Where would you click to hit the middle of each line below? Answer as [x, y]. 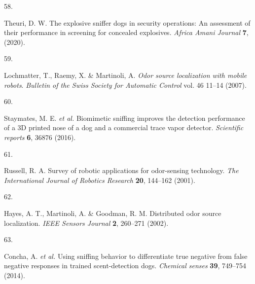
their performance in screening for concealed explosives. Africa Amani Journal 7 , [126, 32]
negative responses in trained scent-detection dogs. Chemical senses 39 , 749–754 [125, 266]
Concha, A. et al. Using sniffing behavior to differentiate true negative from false [126, 256]
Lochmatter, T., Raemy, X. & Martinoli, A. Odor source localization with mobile [126, 75]
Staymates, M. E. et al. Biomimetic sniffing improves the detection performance [125, 118]
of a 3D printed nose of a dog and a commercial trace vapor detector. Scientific [124, 127]
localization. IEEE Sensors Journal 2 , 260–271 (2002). [86, 223]
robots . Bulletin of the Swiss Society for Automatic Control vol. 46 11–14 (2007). [125, 85]
